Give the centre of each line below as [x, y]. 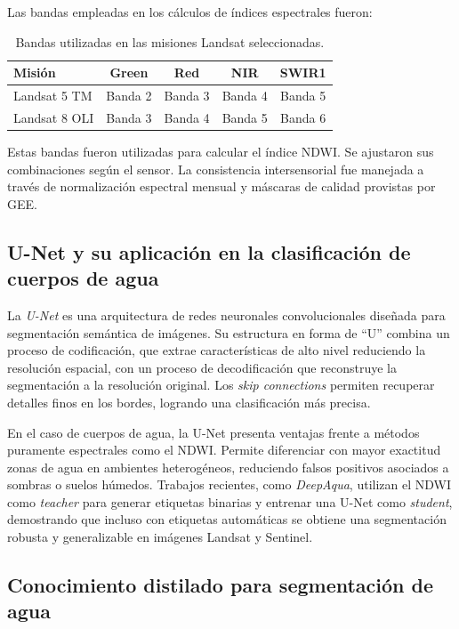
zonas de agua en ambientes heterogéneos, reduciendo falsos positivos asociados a [228, 467]
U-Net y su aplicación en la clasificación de [209, 251]
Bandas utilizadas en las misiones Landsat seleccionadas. [170, 41]
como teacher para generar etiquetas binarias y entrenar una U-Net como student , [230, 501]
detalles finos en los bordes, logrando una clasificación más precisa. [189, 402]
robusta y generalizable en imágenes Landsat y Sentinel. [160, 537]
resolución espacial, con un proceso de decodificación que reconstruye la [202, 367]
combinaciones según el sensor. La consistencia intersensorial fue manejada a [216, 169]
